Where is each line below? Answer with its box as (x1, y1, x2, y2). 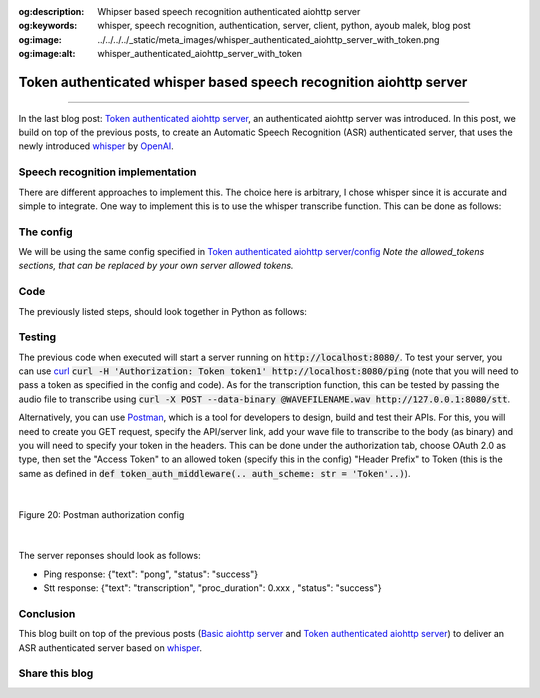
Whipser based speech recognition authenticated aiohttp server (97, 6, 361, 17)
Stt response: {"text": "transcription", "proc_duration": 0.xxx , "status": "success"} (43, 582, 382, 594)
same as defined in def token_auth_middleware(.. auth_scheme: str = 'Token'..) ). (18, 467, 411, 479)
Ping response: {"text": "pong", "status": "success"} (43, 568, 259, 580)
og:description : (18, 6, 85, 17)
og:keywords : (18, 20, 78, 32)
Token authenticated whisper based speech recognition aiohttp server (18, 73, 468, 90)
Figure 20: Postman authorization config (18, 508, 185, 520)
